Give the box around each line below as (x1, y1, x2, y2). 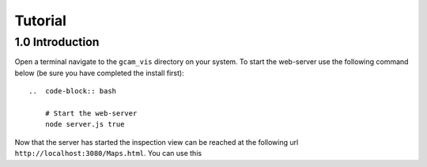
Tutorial (14, 12, 67, 29)
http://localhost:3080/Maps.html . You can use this (14, 149, 202, 158)
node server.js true (44, 120, 125, 129)
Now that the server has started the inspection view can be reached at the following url (14, 137, 299, 146)
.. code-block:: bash (28, 87, 117, 96)
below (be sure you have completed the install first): (14, 68, 185, 78)
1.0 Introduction (14, 35, 100, 49)
